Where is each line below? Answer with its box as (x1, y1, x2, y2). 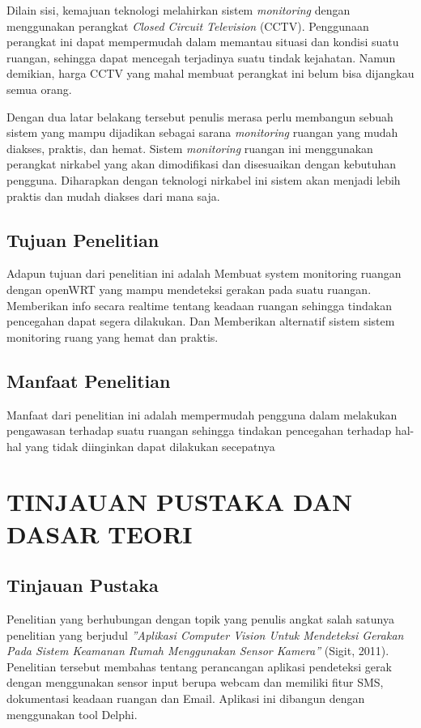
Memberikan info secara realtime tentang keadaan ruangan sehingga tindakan (6, 296, 392, 313)
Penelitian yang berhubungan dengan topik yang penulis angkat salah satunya (6, 611, 394, 628)
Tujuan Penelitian (6, 227, 159, 252)
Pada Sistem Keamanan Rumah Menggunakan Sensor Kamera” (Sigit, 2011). (6, 642, 389, 659)
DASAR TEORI (6, 517, 193, 550)
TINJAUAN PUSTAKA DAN (6, 485, 353, 518)
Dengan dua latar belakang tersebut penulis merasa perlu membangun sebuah (6, 108, 393, 125)
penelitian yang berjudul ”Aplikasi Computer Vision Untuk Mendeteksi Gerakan (6, 626, 404, 643)
